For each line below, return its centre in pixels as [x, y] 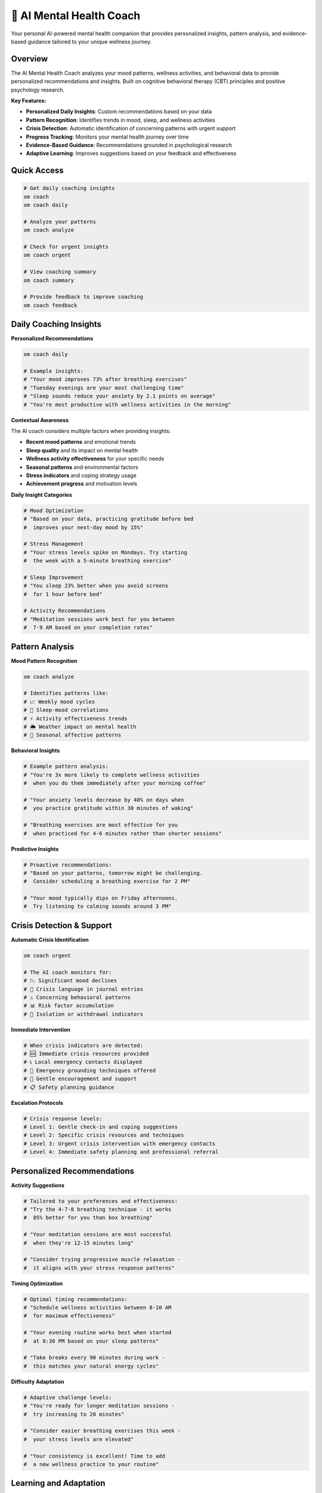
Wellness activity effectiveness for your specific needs [95, 459]
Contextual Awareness [40, 420]
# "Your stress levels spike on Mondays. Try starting [105, 552]
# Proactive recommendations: [68, 865]
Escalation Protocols [37, 1102]
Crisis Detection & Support [62, 925]
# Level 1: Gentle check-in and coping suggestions [101, 1127]
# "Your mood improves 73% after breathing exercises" [105, 380]
